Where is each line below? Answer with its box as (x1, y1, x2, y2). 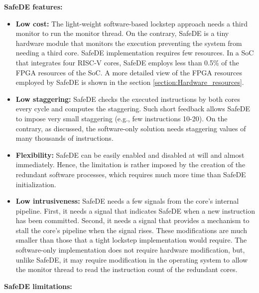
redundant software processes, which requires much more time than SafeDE (15, 169, 246, 179)
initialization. (15, 179, 56, 189)
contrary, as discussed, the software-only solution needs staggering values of (15, 123, 246, 133)
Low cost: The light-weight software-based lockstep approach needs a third (15, 18, 248, 28)
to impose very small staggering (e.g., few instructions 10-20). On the (15, 113, 228, 123)
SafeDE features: (4, 1, 63, 11)
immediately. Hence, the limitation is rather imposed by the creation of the (15, 159, 246, 170)
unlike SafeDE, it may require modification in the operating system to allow (15, 254, 248, 265)
